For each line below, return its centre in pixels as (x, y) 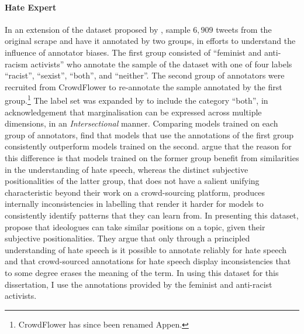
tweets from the (244, 29)
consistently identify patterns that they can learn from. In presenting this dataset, (152, 215)
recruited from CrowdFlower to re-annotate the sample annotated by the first (144, 86)
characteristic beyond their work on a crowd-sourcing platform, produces (135, 192)
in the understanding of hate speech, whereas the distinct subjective (127, 169)
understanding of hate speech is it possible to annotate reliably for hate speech (146, 249)
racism (16, 64)
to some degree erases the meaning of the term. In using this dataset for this (142, 272)
